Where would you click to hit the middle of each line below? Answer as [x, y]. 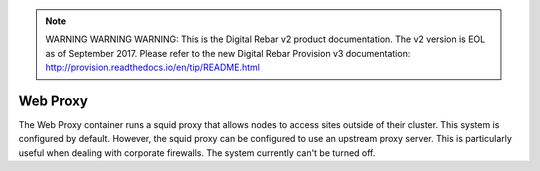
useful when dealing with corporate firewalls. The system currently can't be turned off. [197, 152]
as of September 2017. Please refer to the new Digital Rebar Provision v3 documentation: [228, 53]
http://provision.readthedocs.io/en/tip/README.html [152, 67]
